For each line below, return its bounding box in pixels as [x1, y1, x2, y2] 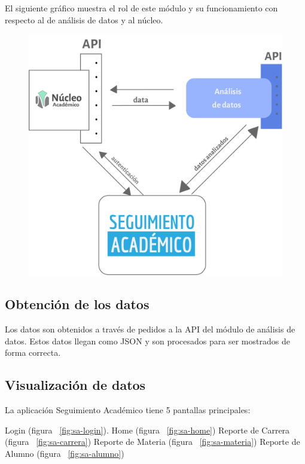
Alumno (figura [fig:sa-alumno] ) [5, 447, 124, 460]
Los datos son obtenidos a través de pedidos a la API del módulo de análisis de [5, 323, 295, 335]
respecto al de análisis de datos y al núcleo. [5, 13, 163, 26]
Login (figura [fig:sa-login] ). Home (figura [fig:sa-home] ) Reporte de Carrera [5, 423, 290, 436]
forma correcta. [5, 346, 61, 359]
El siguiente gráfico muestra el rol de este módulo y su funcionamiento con [5, 2, 278, 14]
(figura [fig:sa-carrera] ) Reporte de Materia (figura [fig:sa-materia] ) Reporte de [5, 435, 300, 448]
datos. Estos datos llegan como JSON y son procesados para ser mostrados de [5, 334, 290, 347]
